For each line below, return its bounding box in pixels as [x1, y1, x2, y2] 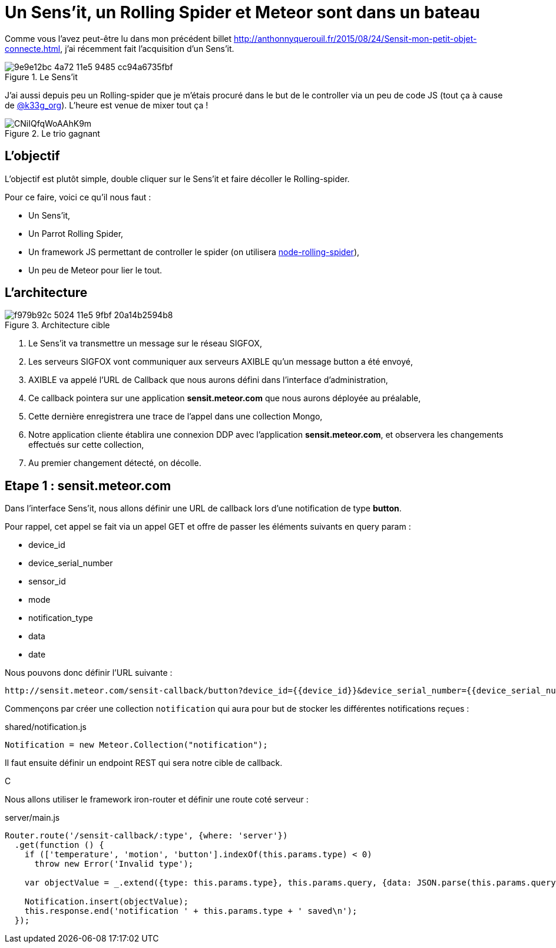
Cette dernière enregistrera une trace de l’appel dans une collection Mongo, [28, 411, 323, 422]
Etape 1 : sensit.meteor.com [5, 478, 171, 493]
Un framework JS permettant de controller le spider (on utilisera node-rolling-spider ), [28, 246, 360, 257]
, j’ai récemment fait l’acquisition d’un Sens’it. [60, 43, 234, 54]
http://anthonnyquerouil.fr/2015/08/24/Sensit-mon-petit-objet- [234, 33, 477, 44]
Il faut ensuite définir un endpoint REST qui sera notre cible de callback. [5, 758, 283, 768]
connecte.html [5, 43, 61, 54]
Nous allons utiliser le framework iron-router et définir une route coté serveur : [5, 794, 309, 805]
